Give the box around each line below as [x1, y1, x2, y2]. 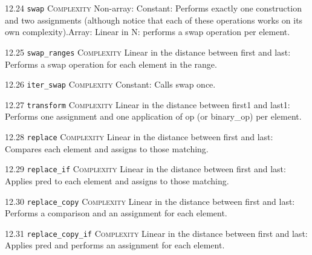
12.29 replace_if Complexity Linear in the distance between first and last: [5, 163, 286, 175]
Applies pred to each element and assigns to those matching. [5, 174, 229, 187]
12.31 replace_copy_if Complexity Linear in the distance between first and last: [5, 227, 308, 239]
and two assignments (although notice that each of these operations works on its [5, 13, 303, 26]
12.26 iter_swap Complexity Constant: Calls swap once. [5, 78, 216, 91]
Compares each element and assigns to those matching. [5, 142, 209, 155]
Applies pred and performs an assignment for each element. [5, 239, 225, 251]
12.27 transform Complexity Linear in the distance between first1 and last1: [5, 98, 290, 111]
